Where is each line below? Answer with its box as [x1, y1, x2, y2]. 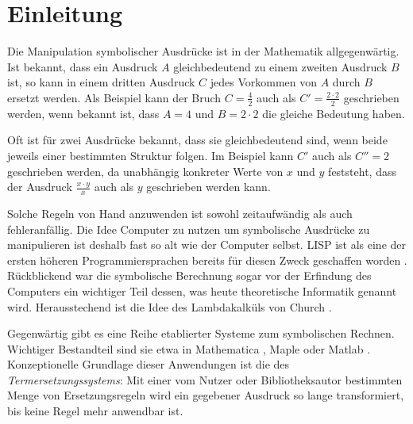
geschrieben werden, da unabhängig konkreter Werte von [7, 162, 284, 179]
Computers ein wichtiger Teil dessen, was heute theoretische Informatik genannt [7, 282, 397, 299]
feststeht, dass [328, 162, 396, 179]
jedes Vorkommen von [210, 74, 317, 90]
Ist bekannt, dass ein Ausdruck [7, 58, 158, 74]
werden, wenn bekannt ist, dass [7, 105, 160, 121]
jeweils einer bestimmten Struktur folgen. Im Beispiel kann [7, 147, 294, 163]
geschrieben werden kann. [146, 178, 271, 195]
